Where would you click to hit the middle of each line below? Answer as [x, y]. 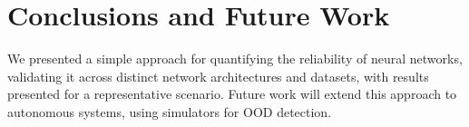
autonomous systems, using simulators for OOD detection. [170, 111]
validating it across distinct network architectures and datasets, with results [218, 76]
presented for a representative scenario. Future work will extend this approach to [232, 94]
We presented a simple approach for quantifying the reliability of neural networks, [235, 59]
